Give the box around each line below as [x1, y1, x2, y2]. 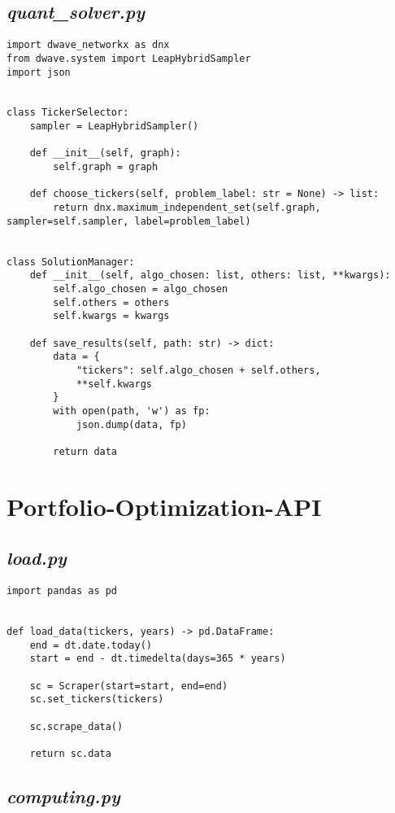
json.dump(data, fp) [76, 418, 187, 431]
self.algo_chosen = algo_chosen [53, 283, 228, 295]
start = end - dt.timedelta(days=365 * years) [29, 653, 286, 665]
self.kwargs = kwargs [53, 310, 170, 322]
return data [53, 445, 118, 457]
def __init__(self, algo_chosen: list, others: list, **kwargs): [29, 269, 391, 282]
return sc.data [29, 748, 111, 759]
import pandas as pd [7, 585, 118, 597]
